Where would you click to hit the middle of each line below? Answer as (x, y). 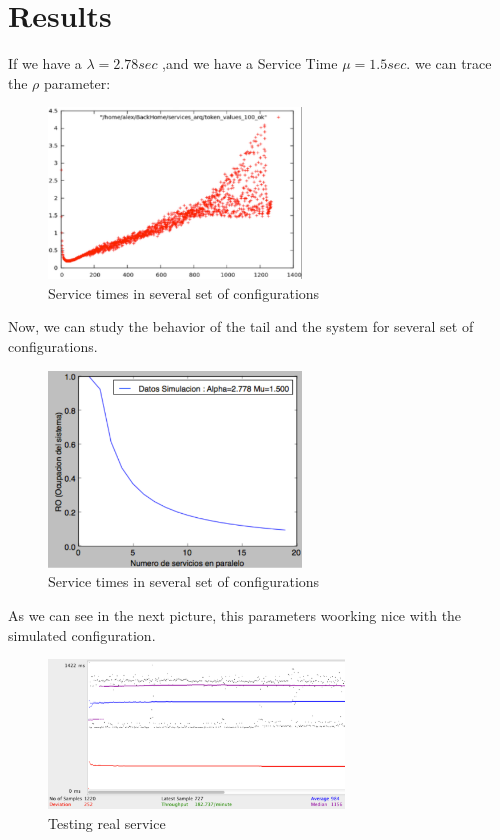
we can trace (453, 63)
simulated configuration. (82, 634)
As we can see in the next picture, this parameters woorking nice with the (235, 615)
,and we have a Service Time (250, 63)
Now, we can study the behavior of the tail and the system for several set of (241, 326)
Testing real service (107, 822)
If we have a (45, 63)
